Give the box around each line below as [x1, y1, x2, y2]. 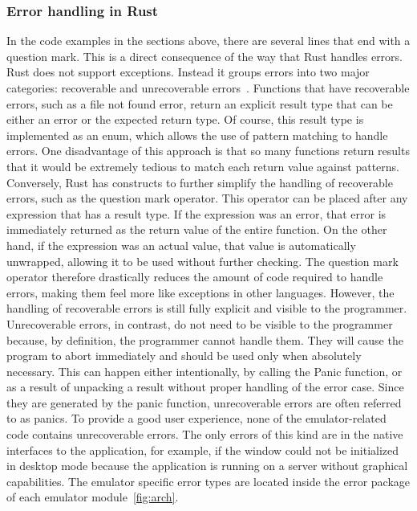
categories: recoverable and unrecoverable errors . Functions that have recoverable [6, 80, 410, 96]
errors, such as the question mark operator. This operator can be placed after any [6, 190, 408, 206]
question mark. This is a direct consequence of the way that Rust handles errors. [6, 47, 403, 64]
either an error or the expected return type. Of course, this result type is [6, 111, 364, 128]
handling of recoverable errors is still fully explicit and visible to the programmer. [6, 300, 407, 317]
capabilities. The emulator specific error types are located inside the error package [6, 472, 411, 489]
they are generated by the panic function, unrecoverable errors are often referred [6, 394, 402, 411]
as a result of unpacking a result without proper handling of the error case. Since [6, 378, 404, 395]
